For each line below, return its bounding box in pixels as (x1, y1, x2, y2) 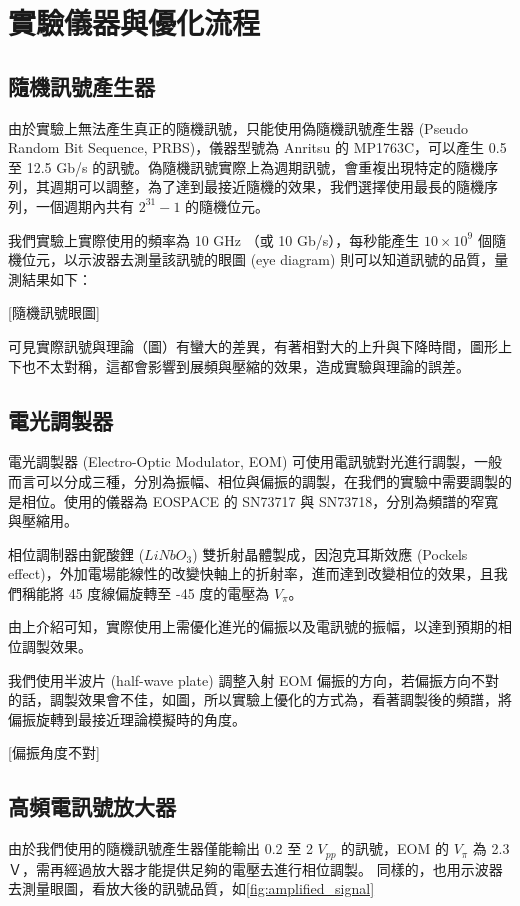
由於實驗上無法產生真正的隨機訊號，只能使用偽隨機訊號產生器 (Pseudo (8, 117, 468, 138)
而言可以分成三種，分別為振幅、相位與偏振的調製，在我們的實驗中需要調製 (8, 470, 498, 491)
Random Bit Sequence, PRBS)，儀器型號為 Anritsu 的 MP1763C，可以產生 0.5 (8, 137, 507, 158)
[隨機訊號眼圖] (8, 302, 100, 323)
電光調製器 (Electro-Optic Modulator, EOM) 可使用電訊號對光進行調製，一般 (8, 451, 503, 472)
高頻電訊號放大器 (8, 791, 176, 822)
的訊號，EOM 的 (341, 838, 449, 859)
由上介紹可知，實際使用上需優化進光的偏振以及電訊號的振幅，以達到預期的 (8, 616, 498, 637)
